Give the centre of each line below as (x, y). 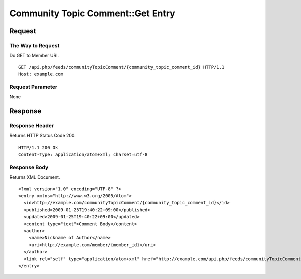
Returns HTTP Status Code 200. (43, 136)
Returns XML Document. (35, 177)
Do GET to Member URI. (34, 56)
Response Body (29, 167)
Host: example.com (41, 74)
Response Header (32, 126)
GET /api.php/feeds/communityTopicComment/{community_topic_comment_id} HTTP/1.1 (121, 67)
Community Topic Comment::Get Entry (92, 13)
